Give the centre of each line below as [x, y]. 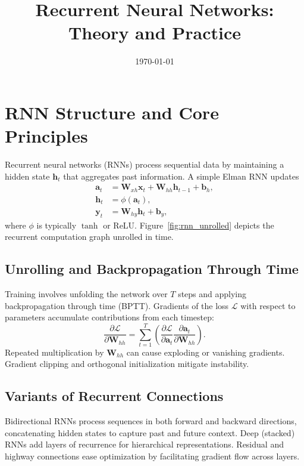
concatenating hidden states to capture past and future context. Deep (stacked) [150, 432]
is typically [57, 225]
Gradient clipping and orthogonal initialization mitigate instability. [127, 364]
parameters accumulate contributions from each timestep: [109, 317]
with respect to [268, 305]
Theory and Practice [155, 33]
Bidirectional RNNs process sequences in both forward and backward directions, [151, 421]
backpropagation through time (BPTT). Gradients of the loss [117, 305]
